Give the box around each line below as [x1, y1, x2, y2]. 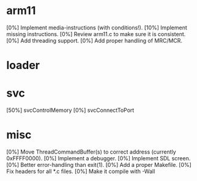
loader [6, 59, 40, 72]
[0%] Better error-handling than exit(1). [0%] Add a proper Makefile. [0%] [6, 161, 191, 168]
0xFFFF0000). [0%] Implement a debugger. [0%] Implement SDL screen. [6, 155, 191, 162]
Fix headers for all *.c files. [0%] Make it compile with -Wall [6, 168, 155, 175]
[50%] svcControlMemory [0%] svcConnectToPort [6, 106, 135, 114]
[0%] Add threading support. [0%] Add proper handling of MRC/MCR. [6, 37, 182, 44]
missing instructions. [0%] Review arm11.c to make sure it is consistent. [6, 30, 186, 37]
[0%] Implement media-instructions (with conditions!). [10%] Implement [6, 24, 188, 31]
